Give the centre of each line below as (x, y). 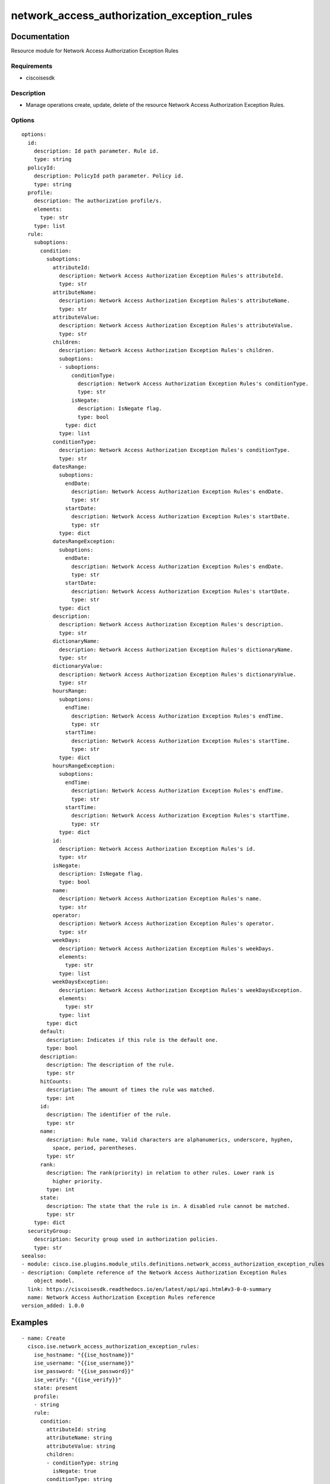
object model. (54, 1281)
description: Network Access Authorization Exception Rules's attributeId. (172, 275)
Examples (30, 1323)
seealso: (34, 1256)
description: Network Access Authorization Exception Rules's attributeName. (174, 301)
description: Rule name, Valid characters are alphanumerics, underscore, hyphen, (170, 1139)
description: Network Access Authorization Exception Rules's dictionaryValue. (177, 674)
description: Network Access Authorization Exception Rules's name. (161, 899)
